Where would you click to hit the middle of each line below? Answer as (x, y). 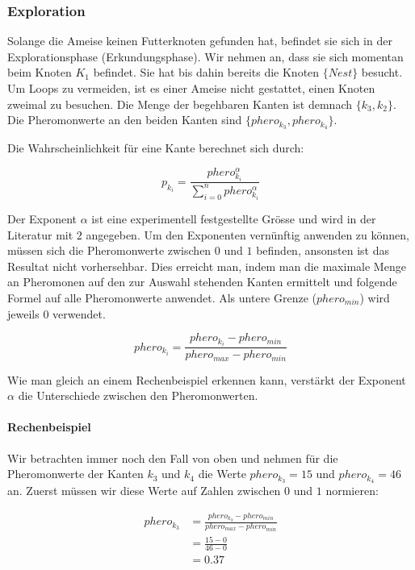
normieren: (352, 491)
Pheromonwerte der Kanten (75, 474)
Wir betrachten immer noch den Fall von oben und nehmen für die (173, 458)
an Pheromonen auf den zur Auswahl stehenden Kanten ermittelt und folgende (202, 282)
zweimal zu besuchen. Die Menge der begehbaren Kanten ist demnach (180, 104)
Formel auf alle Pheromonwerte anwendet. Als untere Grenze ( (162, 297)
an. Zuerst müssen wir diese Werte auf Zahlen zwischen (144, 491)
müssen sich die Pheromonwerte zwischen (109, 250)
